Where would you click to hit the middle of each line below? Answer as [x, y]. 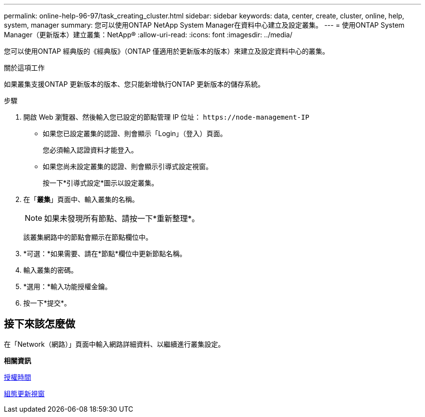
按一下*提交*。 [47, 303]
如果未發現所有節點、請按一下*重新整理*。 [122, 218]
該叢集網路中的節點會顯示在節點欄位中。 [88, 237]
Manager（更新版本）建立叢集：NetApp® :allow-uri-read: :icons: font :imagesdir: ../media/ [148, 35]
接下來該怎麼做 [40, 324]
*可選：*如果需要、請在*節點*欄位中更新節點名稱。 [105, 254]
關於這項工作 [24, 68]
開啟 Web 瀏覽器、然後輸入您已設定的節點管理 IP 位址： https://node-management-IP [166, 117]
